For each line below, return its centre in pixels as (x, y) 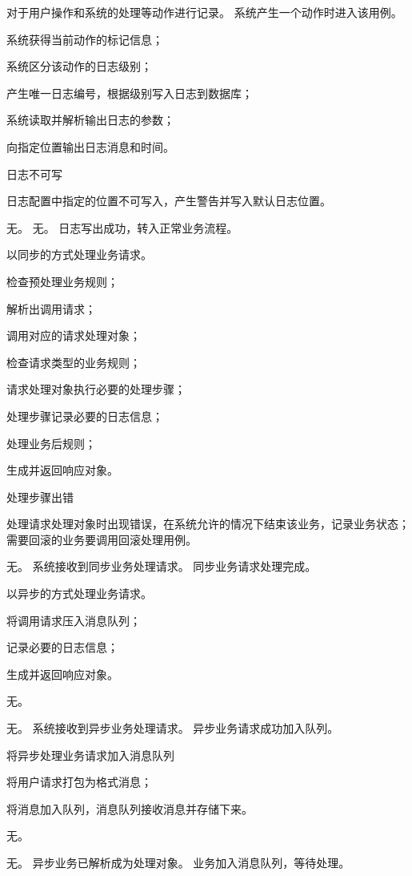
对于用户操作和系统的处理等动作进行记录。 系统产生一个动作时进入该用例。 (204, 12)
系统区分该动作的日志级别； (79, 66)
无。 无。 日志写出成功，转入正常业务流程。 (122, 227)
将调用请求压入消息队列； (74, 620)
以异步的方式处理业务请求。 (79, 593)
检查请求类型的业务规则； (74, 362)
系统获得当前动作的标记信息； (85, 39)
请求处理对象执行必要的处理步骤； (96, 389)
